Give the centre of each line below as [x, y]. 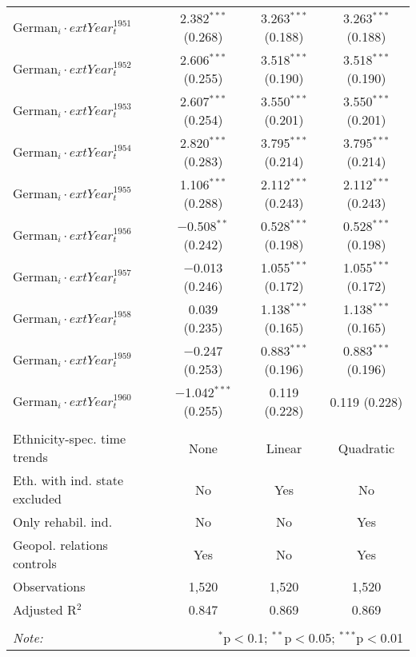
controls [35, 563]
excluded [37, 498]
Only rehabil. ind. [63, 522]
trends [30, 457]
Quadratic [366, 448]
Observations [49, 586]
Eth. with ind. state [68, 480]
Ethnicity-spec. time [70, 438]
